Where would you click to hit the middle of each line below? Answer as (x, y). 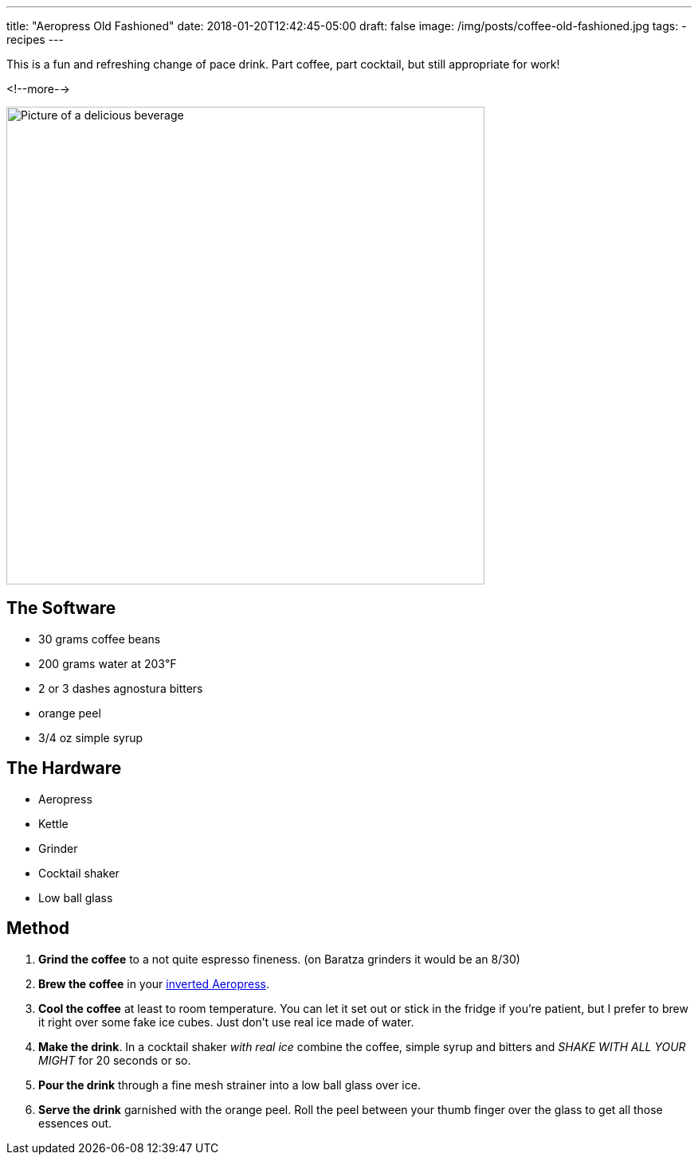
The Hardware (64, 768)
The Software (61, 608)
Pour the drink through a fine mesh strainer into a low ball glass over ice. (229, 1085)
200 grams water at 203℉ (108, 663)
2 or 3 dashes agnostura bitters (121, 688)
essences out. (75, 1123)
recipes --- (35, 39)
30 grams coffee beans (100, 639)
